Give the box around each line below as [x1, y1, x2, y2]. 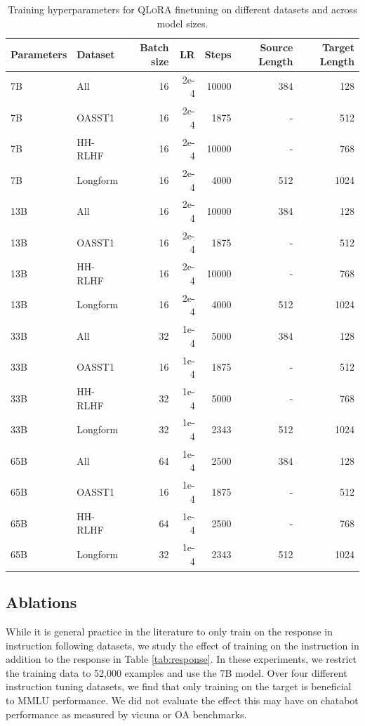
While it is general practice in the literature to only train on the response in [6, 624, 333, 639]
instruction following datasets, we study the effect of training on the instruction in [6, 638, 359, 652]
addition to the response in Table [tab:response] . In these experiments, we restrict [6, 652, 357, 666]
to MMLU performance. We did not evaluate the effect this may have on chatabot [6, 693, 359, 708]
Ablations [6, 591, 77, 613]
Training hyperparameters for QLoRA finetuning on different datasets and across [8, 2, 357, 16]
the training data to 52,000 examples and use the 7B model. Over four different [6, 665, 347, 680]
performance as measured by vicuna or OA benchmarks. [6, 706, 247, 721]
